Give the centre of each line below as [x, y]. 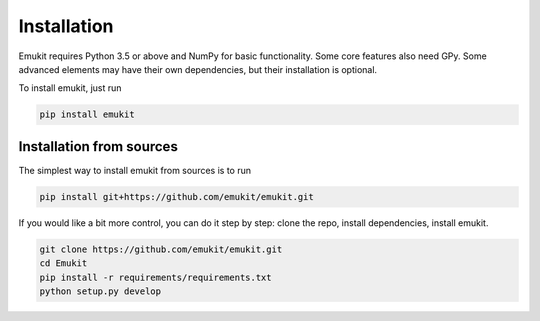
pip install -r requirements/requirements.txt [155, 277]
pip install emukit [87, 114]
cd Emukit [63, 263]
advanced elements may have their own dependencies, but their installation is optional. [198, 69]
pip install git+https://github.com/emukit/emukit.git [176, 196]
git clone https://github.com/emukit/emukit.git [161, 249]
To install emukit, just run [70, 88]
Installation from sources [98, 146]
